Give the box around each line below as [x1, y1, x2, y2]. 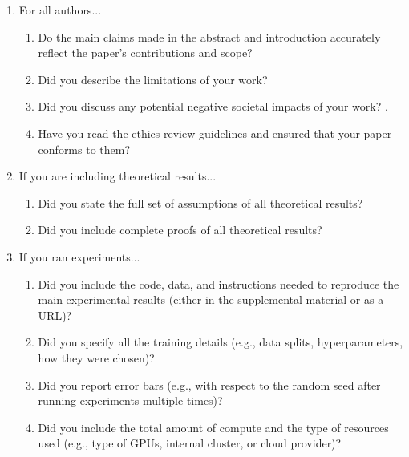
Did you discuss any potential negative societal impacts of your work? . [38, 98, 388, 115]
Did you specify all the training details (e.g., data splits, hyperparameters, [38, 334, 403, 350]
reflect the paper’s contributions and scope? [38, 44, 253, 61]
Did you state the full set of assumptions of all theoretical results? [38, 194, 363, 211]
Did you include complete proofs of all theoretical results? [38, 221, 322, 238]
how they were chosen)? [38, 349, 155, 366]
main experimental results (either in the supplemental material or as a [38, 291, 384, 308]
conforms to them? [38, 140, 131, 157]
